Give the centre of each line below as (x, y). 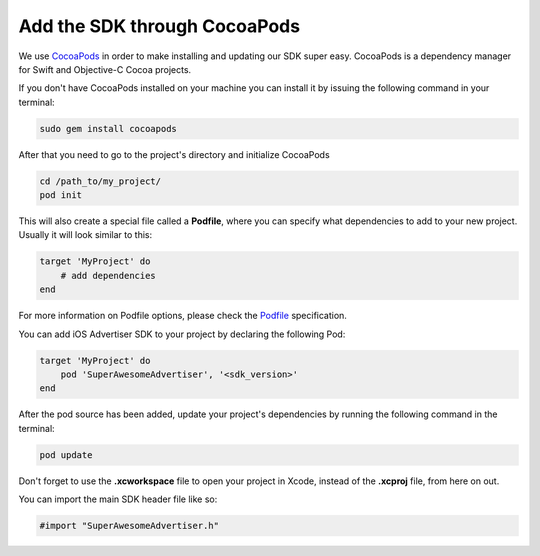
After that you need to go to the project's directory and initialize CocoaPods (174, 154)
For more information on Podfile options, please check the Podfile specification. (182, 316)
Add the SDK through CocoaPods (159, 26)
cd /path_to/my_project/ (100, 181)
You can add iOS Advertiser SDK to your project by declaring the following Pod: (182, 334)
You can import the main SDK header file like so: (118, 499)
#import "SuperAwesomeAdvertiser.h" (129, 526)
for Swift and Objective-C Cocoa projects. (105, 69)
